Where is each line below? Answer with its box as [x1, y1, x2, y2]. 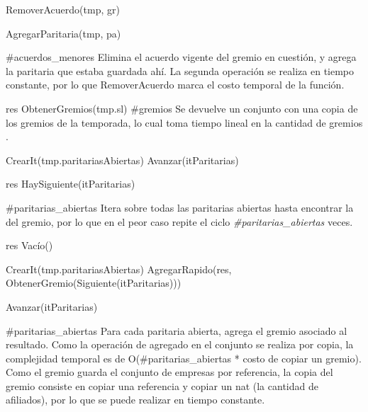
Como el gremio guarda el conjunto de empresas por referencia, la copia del [6, 365, 333, 379]
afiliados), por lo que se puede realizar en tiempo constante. [6, 392, 265, 407]
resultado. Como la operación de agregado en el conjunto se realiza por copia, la [6, 337, 354, 352]
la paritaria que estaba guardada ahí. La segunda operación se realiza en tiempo [6, 63, 355, 78]
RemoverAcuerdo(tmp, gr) [6, 2, 120, 16]
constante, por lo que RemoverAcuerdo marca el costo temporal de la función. [6, 77, 345, 92]
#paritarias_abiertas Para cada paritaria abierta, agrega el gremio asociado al [6, 323, 347, 338]
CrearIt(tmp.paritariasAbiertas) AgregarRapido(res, [6, 261, 232, 276]
